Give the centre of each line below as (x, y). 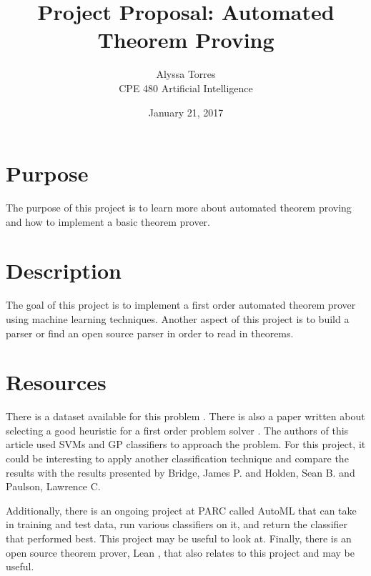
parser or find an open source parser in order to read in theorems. (150, 333)
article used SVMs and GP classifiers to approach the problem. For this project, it (186, 444)
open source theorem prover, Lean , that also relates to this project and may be (180, 552)
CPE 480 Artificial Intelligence (186, 88)
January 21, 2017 (186, 112)
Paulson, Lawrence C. (53, 486)
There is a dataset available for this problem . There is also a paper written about (185, 416)
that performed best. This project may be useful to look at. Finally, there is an (179, 538)
